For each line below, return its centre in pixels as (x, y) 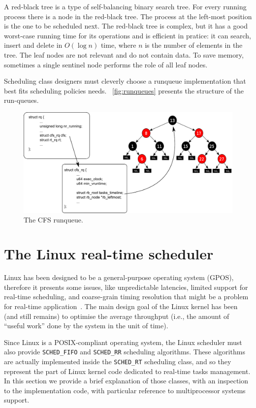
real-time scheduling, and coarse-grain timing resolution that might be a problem (126, 297)
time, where (118, 45)
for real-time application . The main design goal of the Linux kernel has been (121, 306)
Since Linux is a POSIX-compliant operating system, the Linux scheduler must (123, 342)
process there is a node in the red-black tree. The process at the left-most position (128, 16)
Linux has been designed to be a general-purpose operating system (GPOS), (119, 277)
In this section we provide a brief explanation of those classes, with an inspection (126, 381)
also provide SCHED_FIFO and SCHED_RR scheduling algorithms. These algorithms (125, 352)
